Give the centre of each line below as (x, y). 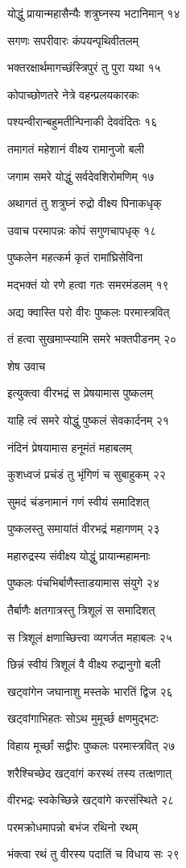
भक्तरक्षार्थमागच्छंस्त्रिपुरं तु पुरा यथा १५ (84, 67)
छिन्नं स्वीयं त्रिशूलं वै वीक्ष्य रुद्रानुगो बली (84, 664)
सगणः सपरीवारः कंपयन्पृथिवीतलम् (73, 40)
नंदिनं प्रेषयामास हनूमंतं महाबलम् (70, 447)
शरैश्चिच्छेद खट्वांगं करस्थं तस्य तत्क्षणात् (90, 772)
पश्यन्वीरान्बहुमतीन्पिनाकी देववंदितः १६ (83, 122)
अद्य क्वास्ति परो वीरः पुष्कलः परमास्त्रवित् (89, 311)
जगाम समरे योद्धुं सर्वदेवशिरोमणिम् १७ (81, 176)
